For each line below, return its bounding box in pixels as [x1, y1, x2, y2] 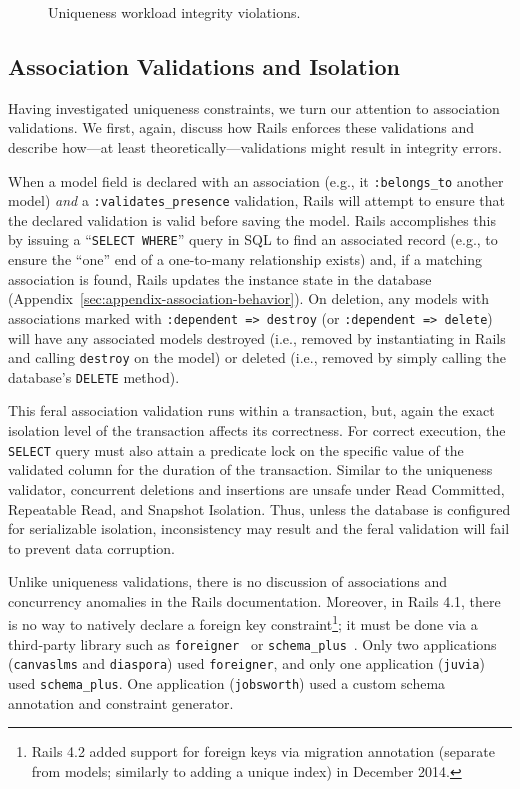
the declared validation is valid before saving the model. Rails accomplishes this [8, 209, 496, 230]
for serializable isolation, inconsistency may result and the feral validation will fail [8, 518, 510, 539]
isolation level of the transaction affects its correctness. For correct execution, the [8, 420, 506, 441]
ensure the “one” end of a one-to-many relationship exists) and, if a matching [8, 249, 483, 270]
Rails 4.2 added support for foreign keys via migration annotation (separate [31, 741, 495, 762]
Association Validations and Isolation [8, 50, 400, 81]
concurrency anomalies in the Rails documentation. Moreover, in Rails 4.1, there [8, 590, 501, 611]
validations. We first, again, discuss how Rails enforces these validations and [8, 117, 475, 138]
